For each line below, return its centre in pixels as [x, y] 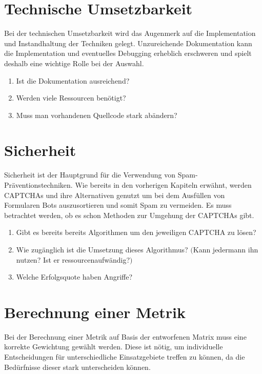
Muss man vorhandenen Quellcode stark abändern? [97, 115]
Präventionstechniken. [38, 185]
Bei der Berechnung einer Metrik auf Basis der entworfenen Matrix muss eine [125, 336]
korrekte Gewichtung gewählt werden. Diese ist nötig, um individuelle [114, 347]
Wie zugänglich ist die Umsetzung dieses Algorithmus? [102, 249]
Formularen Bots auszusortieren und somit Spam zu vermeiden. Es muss [118, 205]
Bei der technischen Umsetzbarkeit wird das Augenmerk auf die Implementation [130, 33]
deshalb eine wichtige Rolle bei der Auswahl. [74, 63]
